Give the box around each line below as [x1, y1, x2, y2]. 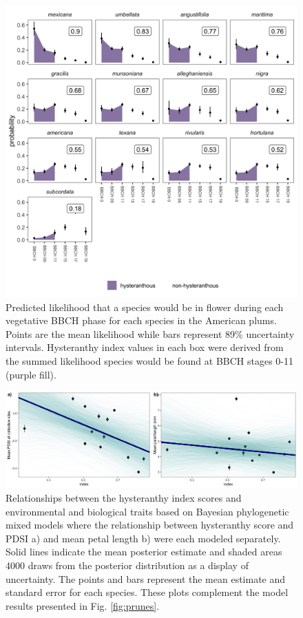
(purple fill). [6, 367, 56, 381]
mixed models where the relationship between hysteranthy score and [6, 518, 294, 532]
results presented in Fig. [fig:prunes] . [6, 598, 160, 612]
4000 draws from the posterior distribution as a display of [6, 557, 249, 572]
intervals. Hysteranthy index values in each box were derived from [6, 340, 284, 354]
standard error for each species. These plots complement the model [6, 585, 289, 599]
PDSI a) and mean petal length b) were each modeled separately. [6, 531, 281, 545]
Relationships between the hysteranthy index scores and [6, 490, 242, 504]
